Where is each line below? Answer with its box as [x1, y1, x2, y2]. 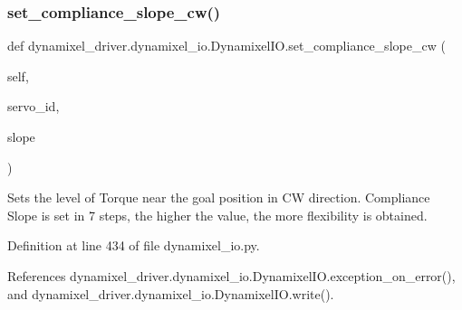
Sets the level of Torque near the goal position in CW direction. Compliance [7, 188, 430, 207]
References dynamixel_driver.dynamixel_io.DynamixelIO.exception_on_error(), [7, 266, 456, 285]
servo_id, [7, 97, 60, 116]
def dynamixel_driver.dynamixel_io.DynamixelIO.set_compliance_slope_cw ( [7, 36, 446, 55]
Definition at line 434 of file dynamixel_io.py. [7, 236, 260, 255]
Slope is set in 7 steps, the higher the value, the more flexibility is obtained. [7, 205, 428, 224]
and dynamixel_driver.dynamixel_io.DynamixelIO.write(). [7, 284, 334, 303]
